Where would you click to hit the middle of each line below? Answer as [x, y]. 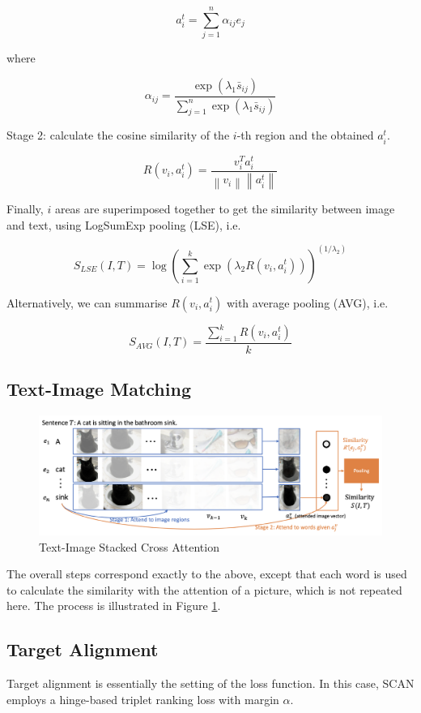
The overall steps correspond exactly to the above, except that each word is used [207, 574]
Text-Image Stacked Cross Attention [129, 546]
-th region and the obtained [305, 135]
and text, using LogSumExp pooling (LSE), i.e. [124, 224]
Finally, [25, 208]
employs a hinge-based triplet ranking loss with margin [143, 699]
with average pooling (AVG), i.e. [307, 302]
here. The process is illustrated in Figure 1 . [114, 606]
